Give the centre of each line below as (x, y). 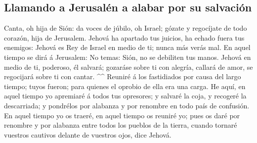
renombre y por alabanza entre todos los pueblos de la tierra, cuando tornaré (121, 125)
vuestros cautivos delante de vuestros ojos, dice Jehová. (88, 134)
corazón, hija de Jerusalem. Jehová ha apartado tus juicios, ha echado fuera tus (124, 37)
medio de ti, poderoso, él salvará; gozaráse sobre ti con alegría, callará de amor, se (128, 67)
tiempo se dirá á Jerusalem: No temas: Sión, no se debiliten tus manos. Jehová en (128, 57)
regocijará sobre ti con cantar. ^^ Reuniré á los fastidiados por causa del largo (123, 76)
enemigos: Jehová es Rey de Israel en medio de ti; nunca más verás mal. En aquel (127, 47)
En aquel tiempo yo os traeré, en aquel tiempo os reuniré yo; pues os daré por (122, 115)
